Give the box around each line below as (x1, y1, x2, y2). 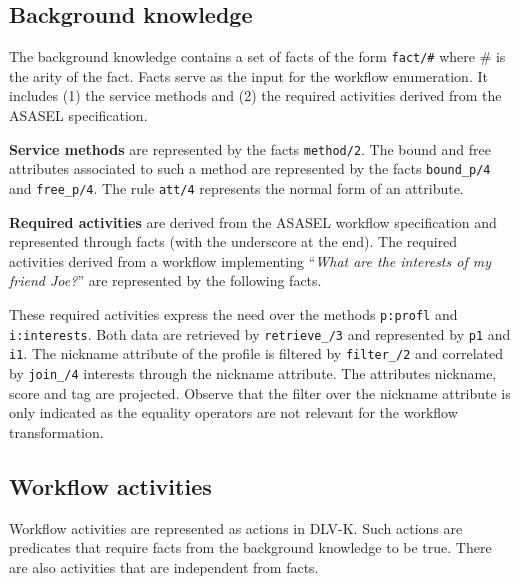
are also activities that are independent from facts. (9, 556, 319, 577)
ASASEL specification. (9, 105, 148, 126)
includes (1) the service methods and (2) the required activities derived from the (9, 85, 502, 106)
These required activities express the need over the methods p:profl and (9, 303, 458, 324)
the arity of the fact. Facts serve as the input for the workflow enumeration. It (9, 65, 488, 86)
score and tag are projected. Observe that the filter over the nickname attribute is (9, 382, 511, 403)
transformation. (9, 421, 104, 442)
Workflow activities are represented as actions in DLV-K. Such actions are (9, 517, 463, 538)
